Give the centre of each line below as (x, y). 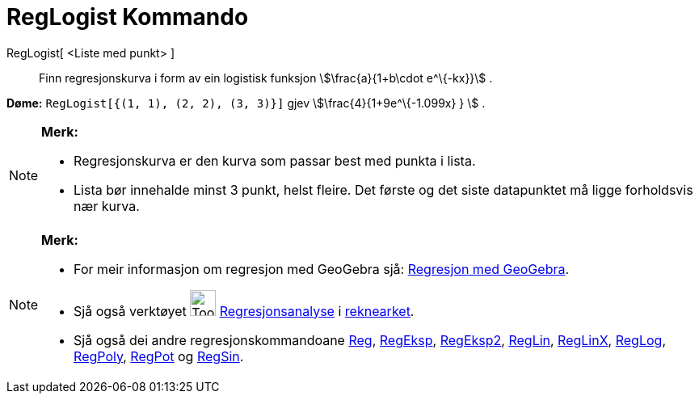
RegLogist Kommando (128, 17)
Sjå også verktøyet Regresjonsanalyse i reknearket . (244, 311)
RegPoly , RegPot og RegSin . (159, 356)
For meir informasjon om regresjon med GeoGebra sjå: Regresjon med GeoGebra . (322, 269)
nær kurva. (107, 206)
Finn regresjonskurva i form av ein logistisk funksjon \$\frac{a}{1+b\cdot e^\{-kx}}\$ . (266, 78)
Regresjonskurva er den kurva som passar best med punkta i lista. (275, 160)
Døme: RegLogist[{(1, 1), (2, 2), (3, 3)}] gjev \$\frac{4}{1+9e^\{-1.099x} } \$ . (246, 103)
